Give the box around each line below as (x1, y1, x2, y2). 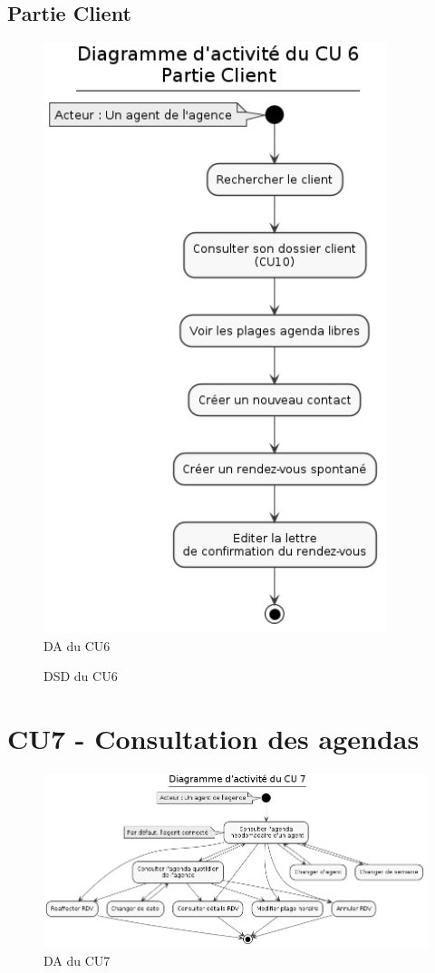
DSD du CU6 (43, 667, 118, 686)
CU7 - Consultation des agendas (7, 720, 420, 756)
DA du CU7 (43, 951, 111, 970)
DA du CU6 (43, 636, 111, 655)
